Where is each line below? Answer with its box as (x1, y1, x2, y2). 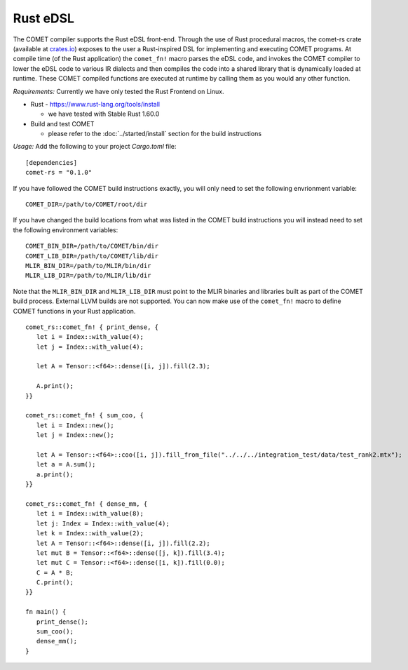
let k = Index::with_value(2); (36, 530, 144, 537)
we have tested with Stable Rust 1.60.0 (48, 109, 160, 119)
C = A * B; (36, 568, 74, 577)
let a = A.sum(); (36, 460, 96, 469)
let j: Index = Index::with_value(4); (36, 519, 170, 528)
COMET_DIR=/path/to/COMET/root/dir (25, 201, 148, 208)
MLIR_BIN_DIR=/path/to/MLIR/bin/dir (25, 262, 151, 269)
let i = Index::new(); (36, 421, 115, 429)
